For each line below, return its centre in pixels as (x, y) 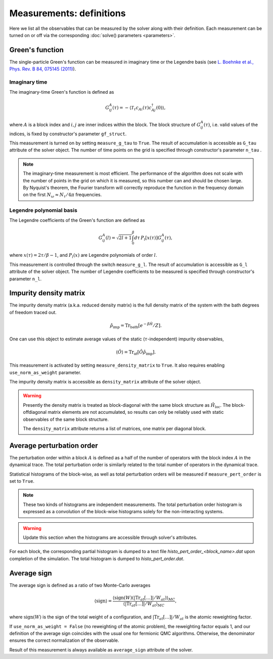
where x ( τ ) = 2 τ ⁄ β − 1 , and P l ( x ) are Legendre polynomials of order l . (83, 256)
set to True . (22, 481)
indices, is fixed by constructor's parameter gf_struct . (68, 134)
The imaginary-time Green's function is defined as (62, 92)
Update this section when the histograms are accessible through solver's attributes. (110, 537)
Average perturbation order (54, 445)
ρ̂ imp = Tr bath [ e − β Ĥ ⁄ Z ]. (136, 325)
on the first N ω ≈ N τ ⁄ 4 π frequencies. (62, 195)
